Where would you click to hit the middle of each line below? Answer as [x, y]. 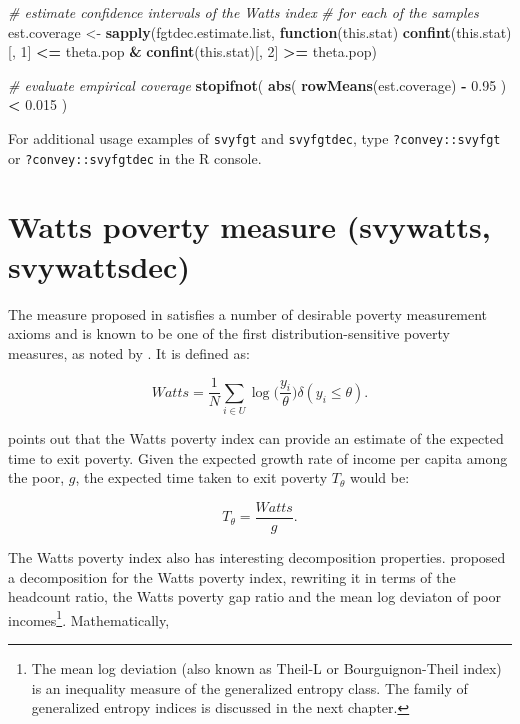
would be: [379, 477]
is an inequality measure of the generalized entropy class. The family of [249, 687]
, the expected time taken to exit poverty [201, 477]
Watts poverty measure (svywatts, [249, 226]
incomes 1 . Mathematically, [89, 618]
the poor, [36, 477]
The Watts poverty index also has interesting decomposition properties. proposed [257, 557]
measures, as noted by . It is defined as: [129, 352]
